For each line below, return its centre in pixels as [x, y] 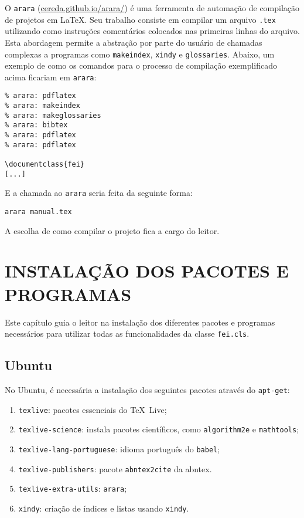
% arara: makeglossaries [53, 115]
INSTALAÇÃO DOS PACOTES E [147, 271]
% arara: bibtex [36, 125]
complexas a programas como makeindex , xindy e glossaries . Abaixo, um [140, 54]
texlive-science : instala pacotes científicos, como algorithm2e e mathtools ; [159, 429]
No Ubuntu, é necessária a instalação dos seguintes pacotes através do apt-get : [147, 389]
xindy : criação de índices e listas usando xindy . [104, 508]
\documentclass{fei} [45, 164]
